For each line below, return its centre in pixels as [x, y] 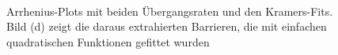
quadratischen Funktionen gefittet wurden [108, 41]
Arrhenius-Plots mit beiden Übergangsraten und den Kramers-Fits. [170, 11]
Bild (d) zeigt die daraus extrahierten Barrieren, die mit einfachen [167, 26]
